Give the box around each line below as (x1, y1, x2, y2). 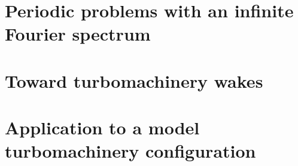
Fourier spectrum (5, 21, 151, 46)
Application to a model (5, 115, 200, 140)
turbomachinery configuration (5, 139, 256, 163)
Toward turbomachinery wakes (5, 68, 263, 93)
